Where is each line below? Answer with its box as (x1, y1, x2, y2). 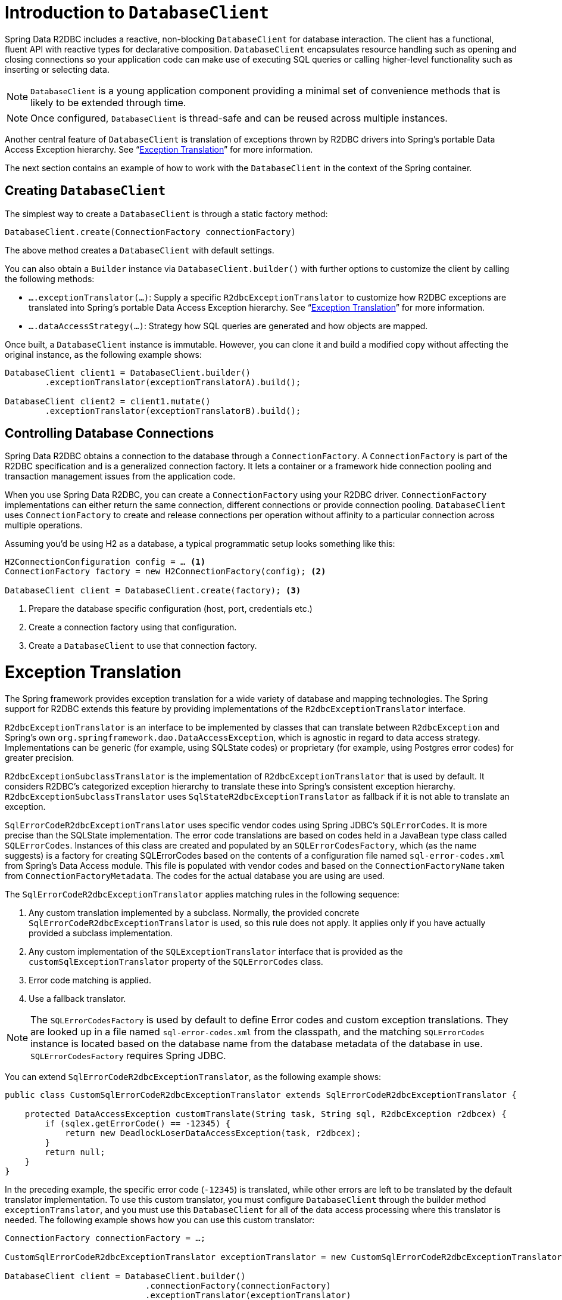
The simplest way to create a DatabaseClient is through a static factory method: (5, 208, 328, 219)
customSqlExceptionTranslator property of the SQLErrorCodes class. (29, 956, 323, 967)
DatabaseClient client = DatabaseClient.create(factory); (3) (5, 586, 301, 596)
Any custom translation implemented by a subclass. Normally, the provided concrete (29, 907, 360, 918)
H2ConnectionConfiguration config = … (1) (5, 557, 206, 567)
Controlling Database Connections (5, 426, 214, 441)
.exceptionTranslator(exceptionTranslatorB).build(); (45, 406, 301, 416)
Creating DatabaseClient (5, 183, 166, 199)
